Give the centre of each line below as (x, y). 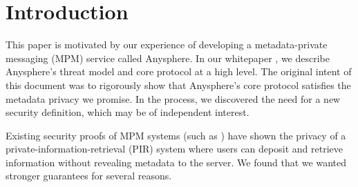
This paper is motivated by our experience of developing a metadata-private (167, 45)
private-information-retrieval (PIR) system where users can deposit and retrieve (174, 149)
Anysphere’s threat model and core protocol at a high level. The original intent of (179, 71)
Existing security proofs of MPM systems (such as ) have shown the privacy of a (176, 135)
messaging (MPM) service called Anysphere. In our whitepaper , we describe (168, 58)
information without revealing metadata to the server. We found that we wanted (176, 162)
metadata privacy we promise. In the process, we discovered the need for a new (173, 98)
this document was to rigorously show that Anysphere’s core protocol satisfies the (178, 85)
